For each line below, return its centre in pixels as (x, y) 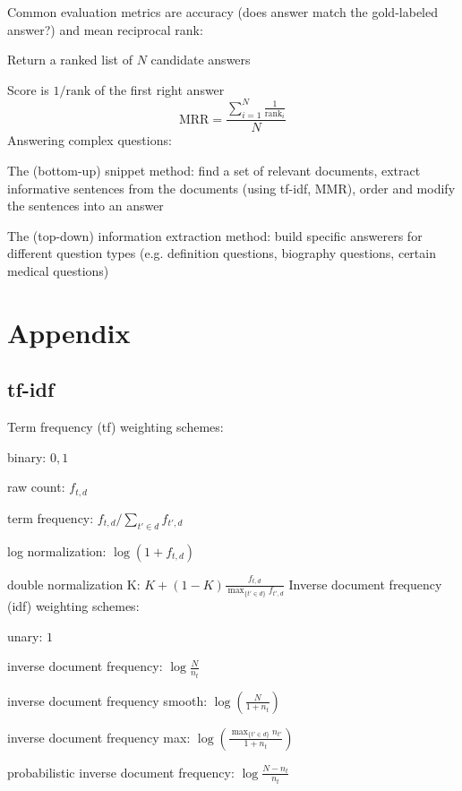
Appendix (69, 332)
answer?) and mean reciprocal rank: (105, 29)
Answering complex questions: (90, 140)
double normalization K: (74, 584)
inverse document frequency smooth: (107, 700)
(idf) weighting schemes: (73, 605)
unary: (25, 636)
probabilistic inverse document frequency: (121, 772)
